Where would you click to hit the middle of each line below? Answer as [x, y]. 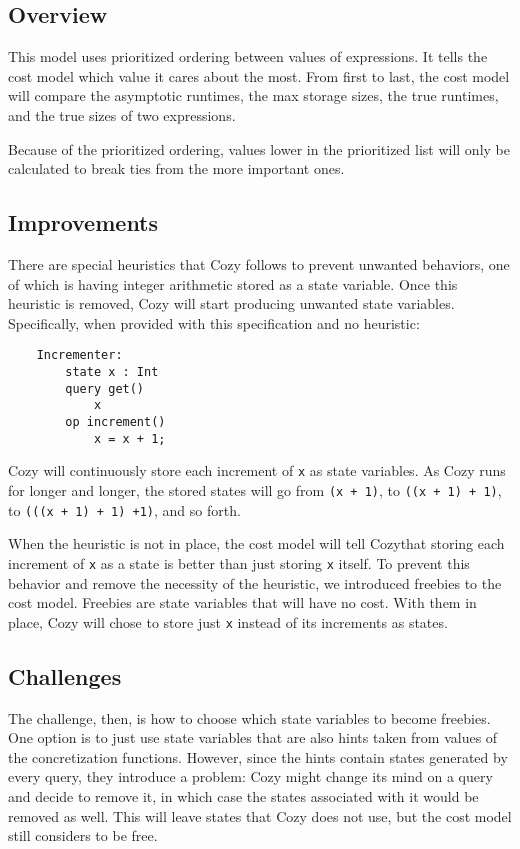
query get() [105, 388]
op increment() [115, 421]
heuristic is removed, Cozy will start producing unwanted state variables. [231, 303]
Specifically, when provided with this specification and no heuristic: [214, 322]
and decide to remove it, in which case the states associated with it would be [243, 795]
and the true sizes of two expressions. [122, 114]
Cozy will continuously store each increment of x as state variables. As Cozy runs [257, 470]
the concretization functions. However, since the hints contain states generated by [258, 756]
